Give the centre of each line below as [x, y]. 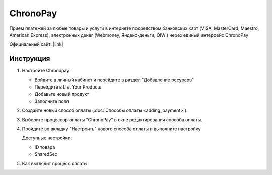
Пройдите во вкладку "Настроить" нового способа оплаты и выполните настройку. [112, 129]
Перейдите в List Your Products [68, 87]
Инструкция [30, 59]
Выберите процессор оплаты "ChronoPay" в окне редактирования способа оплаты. [112, 119]
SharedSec [46, 154]
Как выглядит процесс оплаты [55, 163]
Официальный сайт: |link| [36, 44]
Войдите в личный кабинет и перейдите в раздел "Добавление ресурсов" [114, 80]
